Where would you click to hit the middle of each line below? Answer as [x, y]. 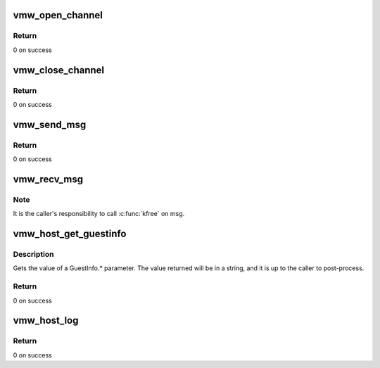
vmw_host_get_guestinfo [70, 234]
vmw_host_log [46, 321]
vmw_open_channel [58, 15]
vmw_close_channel [59, 70]
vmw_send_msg [50, 124]
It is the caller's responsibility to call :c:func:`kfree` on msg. [99, 214]
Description [33, 255]
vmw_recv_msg [48, 179]
